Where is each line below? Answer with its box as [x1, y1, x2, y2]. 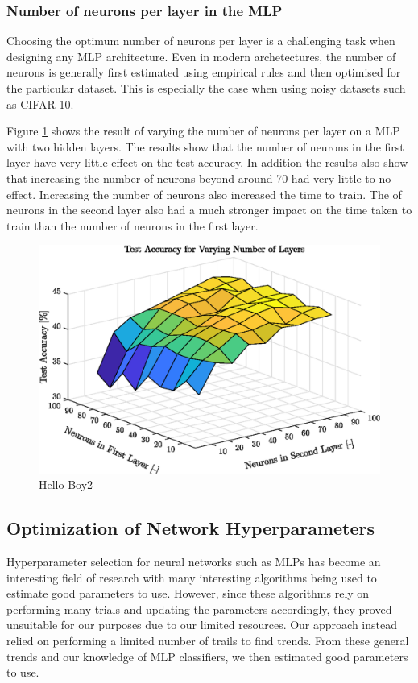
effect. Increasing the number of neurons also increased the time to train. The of [6, 185, 402, 202]
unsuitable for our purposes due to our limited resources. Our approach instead [6, 616, 397, 633]
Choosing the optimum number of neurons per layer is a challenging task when [6, 32, 395, 49]
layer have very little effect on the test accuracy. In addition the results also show [6, 154, 408, 171]
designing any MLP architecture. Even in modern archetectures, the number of [6, 48, 396, 64]
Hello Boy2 [39, 476, 93, 493]
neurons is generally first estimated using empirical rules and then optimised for [6, 64, 401, 81]
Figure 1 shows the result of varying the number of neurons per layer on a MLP [6, 122, 400, 139]
